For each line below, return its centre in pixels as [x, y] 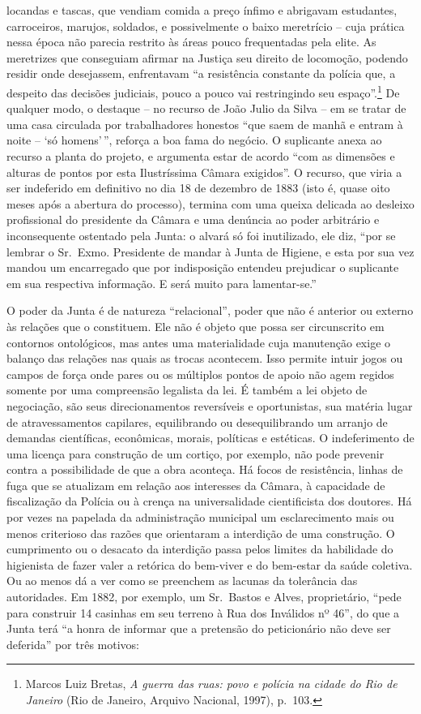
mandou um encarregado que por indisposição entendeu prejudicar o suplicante [203, 267]
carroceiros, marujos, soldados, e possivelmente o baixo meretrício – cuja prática [206, 26]
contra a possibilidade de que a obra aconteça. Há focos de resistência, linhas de [205, 469]
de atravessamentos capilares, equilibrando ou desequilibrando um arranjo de [197, 422]
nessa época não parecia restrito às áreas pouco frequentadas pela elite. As [191, 42]
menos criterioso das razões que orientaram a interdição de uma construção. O [201, 533]
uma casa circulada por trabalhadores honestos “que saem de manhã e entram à [205, 124]
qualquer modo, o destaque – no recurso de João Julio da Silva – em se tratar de [206, 108]
